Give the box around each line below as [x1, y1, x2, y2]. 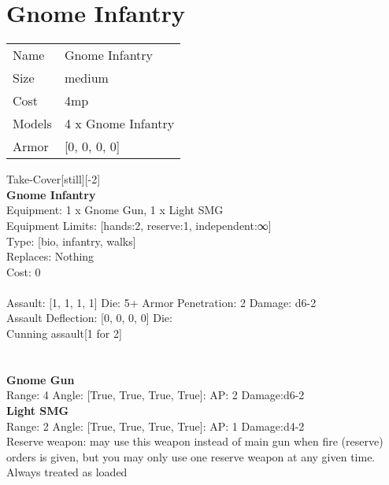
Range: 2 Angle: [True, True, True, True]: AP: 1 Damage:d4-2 [6, 417, 305, 434]
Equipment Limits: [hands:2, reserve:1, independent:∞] [6, 217, 272, 233]
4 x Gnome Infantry [64, 114, 175, 133]
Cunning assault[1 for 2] [6, 325, 122, 342]
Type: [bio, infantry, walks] [6, 232, 136, 249]
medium [64, 68, 109, 87]
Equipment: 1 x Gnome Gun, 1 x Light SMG [6, 202, 224, 218]
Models [13, 114, 52, 133]
